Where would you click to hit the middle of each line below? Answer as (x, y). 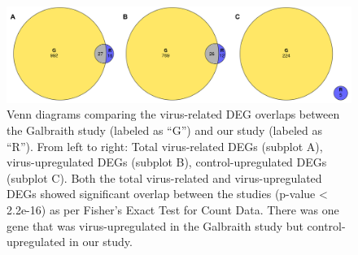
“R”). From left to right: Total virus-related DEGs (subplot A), (165, 146)
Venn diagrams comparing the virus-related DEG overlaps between (173, 114)
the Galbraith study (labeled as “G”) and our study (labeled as (164, 130)
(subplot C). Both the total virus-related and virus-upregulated (164, 177)
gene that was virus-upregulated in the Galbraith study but (155, 225)
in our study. (101, 242)
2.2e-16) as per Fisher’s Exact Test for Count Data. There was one (173, 209)
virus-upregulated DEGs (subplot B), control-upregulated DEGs (167, 162)
